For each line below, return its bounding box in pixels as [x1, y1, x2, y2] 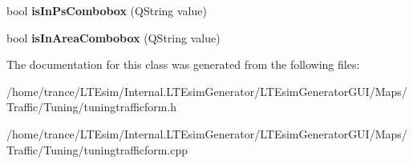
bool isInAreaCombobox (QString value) [6, 29, 221, 46]
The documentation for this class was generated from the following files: [6, 56, 360, 73]
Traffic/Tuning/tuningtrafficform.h [6, 98, 177, 115]
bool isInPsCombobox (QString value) [6, 2, 207, 18]
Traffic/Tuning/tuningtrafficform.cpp [6, 141, 188, 158]
